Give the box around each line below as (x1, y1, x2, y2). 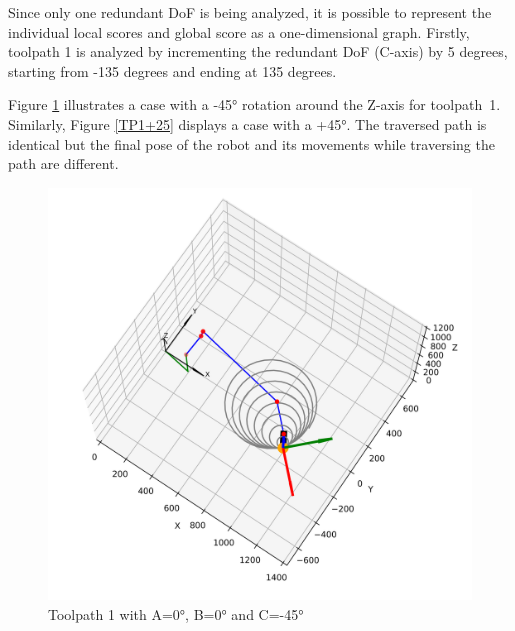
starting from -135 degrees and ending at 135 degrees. (8, 60, 337, 81)
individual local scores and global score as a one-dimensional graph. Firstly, (8, 21, 470, 42)
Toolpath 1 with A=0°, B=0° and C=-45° (48, 603, 304, 624)
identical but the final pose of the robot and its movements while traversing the (8, 133, 495, 154)
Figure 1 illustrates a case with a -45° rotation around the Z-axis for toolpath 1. (8, 94, 501, 115)
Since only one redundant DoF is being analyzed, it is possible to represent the (8, 2, 492, 22)
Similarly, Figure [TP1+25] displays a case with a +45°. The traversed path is (8, 113, 487, 134)
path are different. (8, 153, 119, 174)
